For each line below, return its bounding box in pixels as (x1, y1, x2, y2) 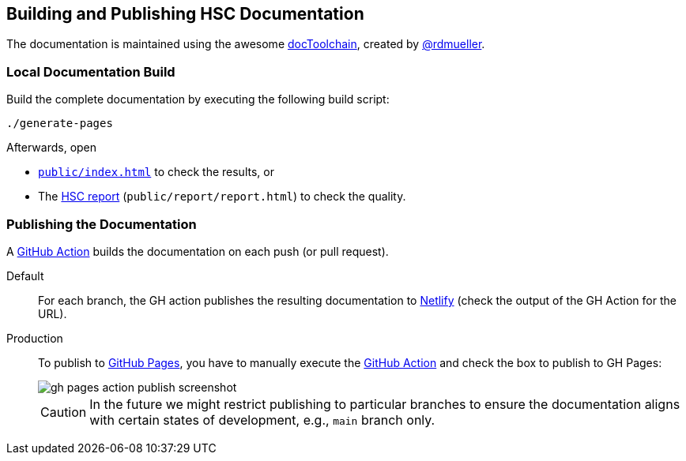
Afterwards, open (6, 141, 97, 155)
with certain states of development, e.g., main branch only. (89, 411, 435, 428)
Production (6, 331, 63, 345)
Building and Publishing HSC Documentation (6, 4, 364, 24)
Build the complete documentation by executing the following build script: (6, 92, 390, 107)
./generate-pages (6, 117, 113, 130)
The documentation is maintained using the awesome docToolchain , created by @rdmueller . (6, 37, 485, 51)
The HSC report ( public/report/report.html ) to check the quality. (38, 189, 406, 204)
